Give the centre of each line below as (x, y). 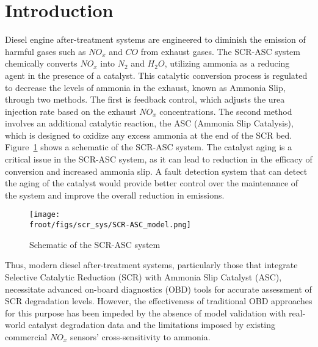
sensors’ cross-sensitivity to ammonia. (140, 336)
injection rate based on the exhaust (71, 111)
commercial (26, 336)
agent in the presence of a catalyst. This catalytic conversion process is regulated (156, 75)
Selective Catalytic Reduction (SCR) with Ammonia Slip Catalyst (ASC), (143, 276)
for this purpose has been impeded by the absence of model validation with (146, 312)
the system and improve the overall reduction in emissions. (115, 195)
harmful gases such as (45, 51)
